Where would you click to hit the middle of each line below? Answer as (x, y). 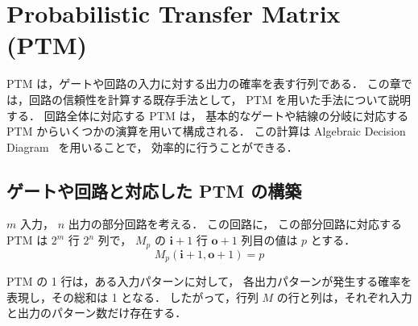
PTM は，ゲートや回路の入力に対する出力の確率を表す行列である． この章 (204, 84)
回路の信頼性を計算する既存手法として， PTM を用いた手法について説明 (219, 99)
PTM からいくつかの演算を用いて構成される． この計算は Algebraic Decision (206, 131)
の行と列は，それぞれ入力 (344, 297)
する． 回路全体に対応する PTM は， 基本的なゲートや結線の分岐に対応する (208, 115)
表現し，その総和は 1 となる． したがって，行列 (132, 297)
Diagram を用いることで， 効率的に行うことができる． (152, 146)
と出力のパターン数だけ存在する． (97, 313)
